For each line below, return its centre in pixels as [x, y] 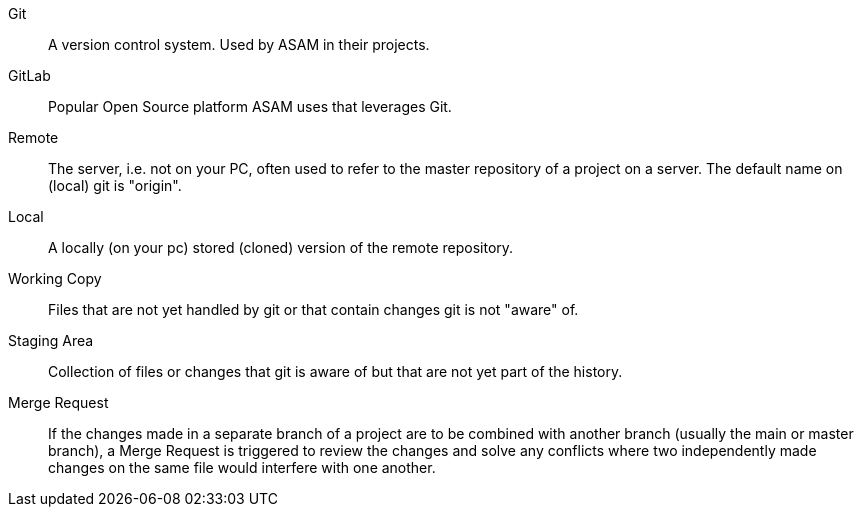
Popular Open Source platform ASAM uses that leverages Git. [250, 106]
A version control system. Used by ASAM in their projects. [239, 44]
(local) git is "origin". [115, 185]
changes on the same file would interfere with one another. [242, 467]
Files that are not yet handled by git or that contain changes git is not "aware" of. [313, 309]
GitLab [29, 75]
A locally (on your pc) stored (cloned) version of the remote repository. [281, 247]
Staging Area [51, 340]
